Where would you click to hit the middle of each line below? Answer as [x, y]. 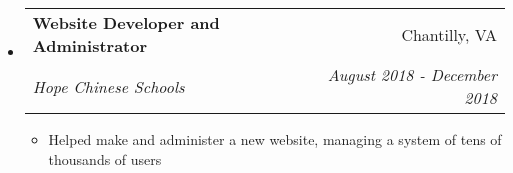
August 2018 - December [412, 74]
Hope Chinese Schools [108, 86]
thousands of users [105, 158]
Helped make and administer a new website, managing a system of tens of [275, 139]
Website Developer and [126, 22]
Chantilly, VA [449, 34]
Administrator [90, 45]
